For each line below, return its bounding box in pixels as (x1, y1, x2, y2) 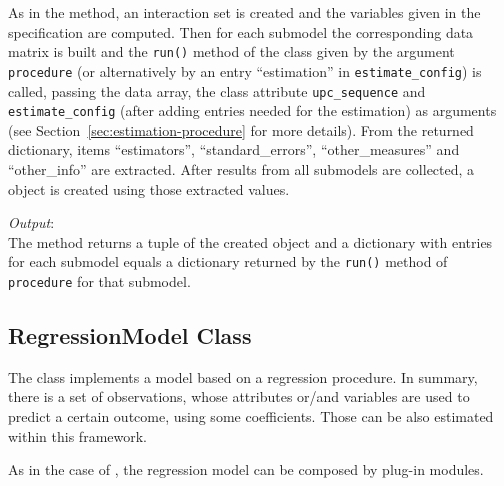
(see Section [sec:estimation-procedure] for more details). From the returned (8, 119, 474, 140)
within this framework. (8, 425, 148, 446)
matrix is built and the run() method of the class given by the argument (8, 41, 455, 62)
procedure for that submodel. (8, 271, 191, 292)
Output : (8, 212, 55, 233)
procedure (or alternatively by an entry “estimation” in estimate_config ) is (8, 60, 482, 81)
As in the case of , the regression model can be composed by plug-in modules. (8, 459, 484, 480)
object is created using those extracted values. (8, 178, 290, 199)
